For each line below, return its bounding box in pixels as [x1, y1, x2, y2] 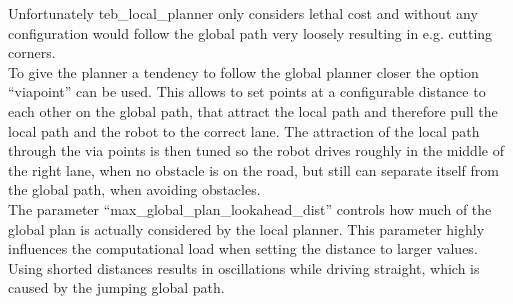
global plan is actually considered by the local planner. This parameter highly [8, 218, 485, 239]
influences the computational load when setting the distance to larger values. [8, 238, 478, 259]
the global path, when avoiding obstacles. [8, 179, 261, 200]
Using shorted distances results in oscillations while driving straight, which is [8, 257, 480, 278]
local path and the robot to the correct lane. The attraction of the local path [8, 120, 480, 141]
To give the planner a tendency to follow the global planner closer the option [8, 61, 479, 82]
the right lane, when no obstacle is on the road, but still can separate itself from [8, 159, 499, 180]
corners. [8, 42, 56, 63]
